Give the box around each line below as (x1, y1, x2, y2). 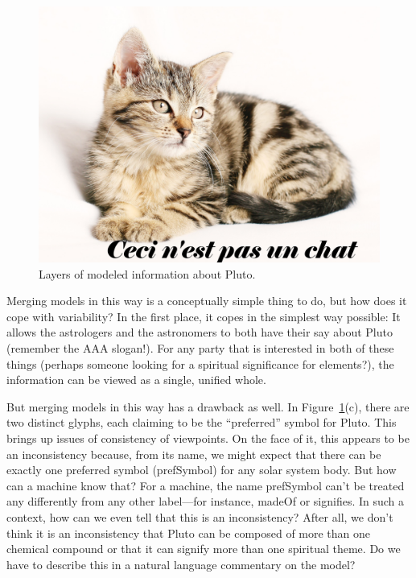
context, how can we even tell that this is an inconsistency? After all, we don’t (6, 508, 393, 525)
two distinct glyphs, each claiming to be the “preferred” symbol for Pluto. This (6, 414, 397, 431)
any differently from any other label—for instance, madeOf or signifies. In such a (6, 493, 405, 510)
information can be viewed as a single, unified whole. (6, 371, 266, 388)
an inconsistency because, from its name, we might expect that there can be (6, 445, 381, 462)
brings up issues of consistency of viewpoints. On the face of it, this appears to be (6, 429, 410, 446)
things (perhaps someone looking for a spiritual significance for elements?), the (6, 355, 394, 372)
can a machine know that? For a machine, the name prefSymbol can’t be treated (6, 477, 405, 493)
